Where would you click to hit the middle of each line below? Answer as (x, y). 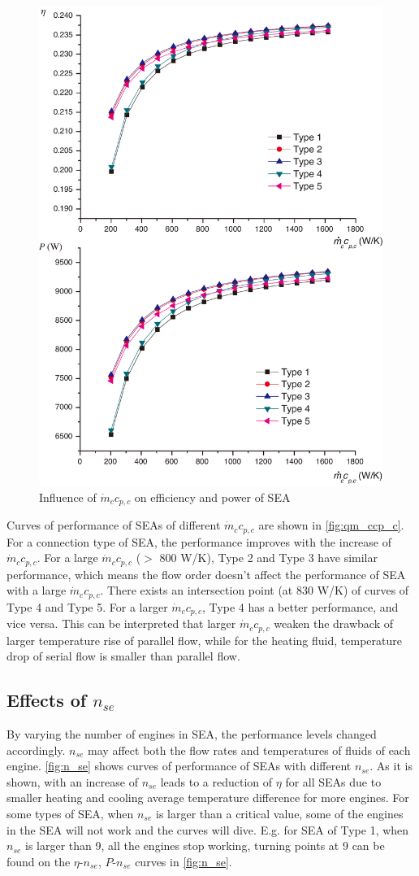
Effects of (47, 700)
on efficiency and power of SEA (212, 497)
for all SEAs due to (333, 781)
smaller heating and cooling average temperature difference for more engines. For (208, 798)
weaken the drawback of (334, 623)
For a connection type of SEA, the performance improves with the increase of (199, 541)
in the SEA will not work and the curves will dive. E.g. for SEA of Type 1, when (208, 829)
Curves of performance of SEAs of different (114, 525)
